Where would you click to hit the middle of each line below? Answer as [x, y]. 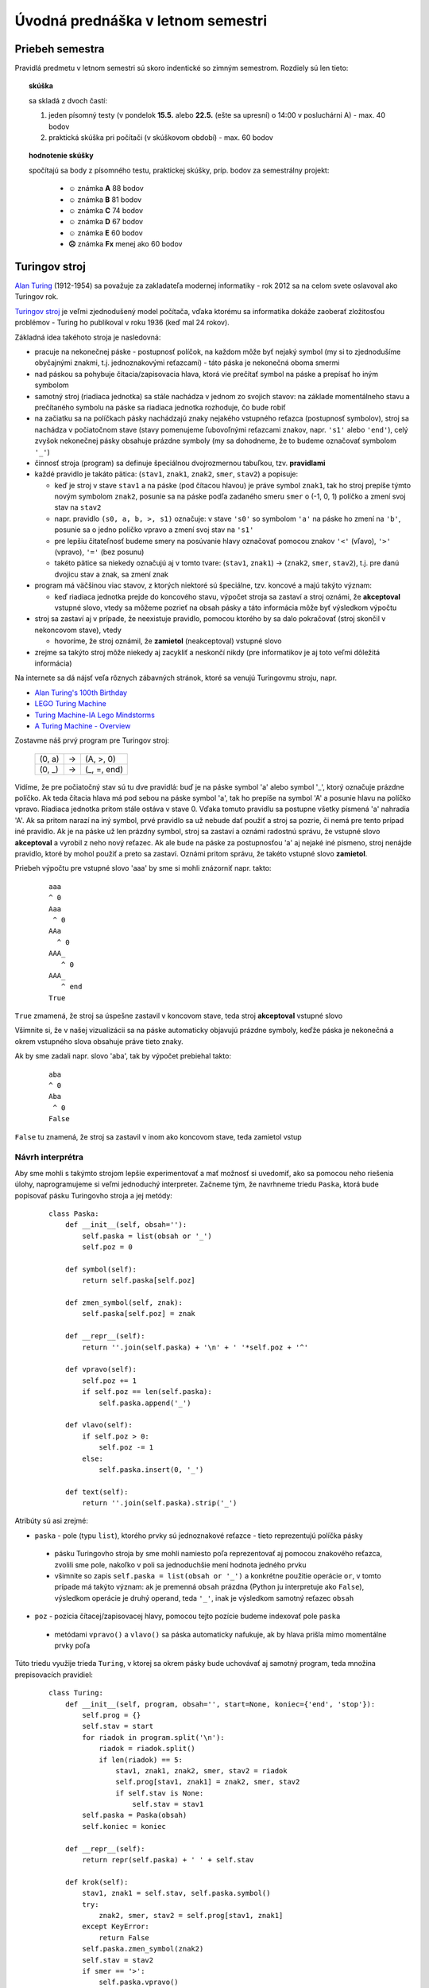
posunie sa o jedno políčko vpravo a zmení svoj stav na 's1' [154, 530]
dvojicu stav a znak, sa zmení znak [111, 574]
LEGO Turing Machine [70, 704]
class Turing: [76, 1693]
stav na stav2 [78, 507]
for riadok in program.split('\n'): [154, 1737]
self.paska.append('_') [145, 1403]
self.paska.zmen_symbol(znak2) [143, 1949]
